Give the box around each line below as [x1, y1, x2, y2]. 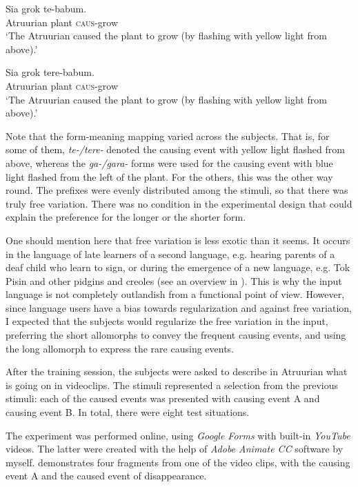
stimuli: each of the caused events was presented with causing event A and [6, 391, 320, 406]
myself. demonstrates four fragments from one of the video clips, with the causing [6, 455, 350, 469]
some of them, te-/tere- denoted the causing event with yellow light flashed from [6, 142, 345, 157]
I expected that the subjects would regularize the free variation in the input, [6, 314, 328, 328]
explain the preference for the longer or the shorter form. [6, 210, 246, 224]
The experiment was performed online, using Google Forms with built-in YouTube [6, 428, 350, 442]
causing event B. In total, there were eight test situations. [6, 405, 250, 419]
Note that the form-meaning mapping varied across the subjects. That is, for [6, 128, 330, 143]
